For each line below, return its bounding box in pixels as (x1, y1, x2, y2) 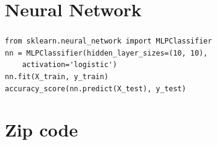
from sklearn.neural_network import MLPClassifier (5, 37, 212, 46)
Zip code (5, 117, 78, 142)
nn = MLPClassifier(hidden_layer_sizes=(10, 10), (5, 48, 208, 57)
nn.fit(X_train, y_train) (5, 72, 108, 82)
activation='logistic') (22, 60, 118, 69)
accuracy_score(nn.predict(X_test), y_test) (5, 84, 186, 93)
